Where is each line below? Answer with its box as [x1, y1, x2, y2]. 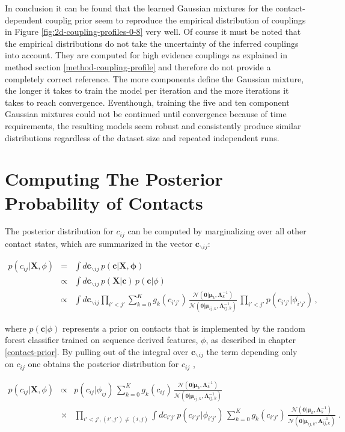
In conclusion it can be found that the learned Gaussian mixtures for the [5, 2, 273, 14]
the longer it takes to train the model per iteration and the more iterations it [5, 84, 289, 97]
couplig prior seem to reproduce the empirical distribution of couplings [45, 13, 306, 26]
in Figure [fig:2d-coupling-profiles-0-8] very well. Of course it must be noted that [5, 25, 301, 38]
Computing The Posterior [5, 166, 223, 191]
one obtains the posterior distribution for [28, 357, 179, 370]
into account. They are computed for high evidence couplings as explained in [5, 49, 288, 61]
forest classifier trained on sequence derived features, [5, 333, 198, 346]
